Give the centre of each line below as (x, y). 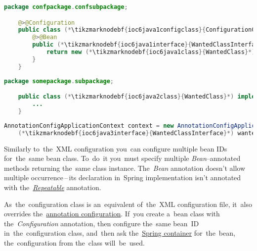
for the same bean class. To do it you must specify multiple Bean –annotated (122, 158)
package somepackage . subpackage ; (59, 81)
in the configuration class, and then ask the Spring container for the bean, (120, 233)
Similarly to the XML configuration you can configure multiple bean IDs (116, 148)
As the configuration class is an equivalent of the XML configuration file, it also (128, 204)
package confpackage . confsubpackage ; (66, 7)
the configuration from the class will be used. (74, 242)
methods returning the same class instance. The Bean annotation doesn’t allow (125, 168)
